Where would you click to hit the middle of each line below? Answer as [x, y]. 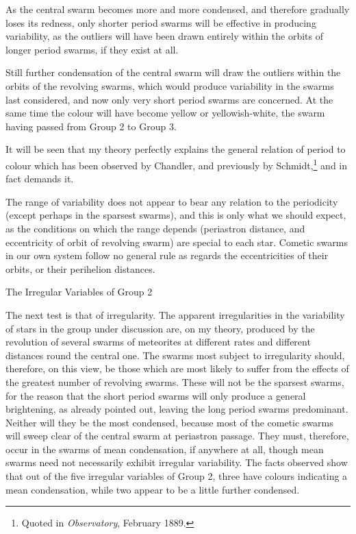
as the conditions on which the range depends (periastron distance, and [155, 228]
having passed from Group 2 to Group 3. [91, 126]
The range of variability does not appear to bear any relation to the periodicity [172, 201]
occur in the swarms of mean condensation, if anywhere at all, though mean [165, 449]
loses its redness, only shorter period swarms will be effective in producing [161, 22]
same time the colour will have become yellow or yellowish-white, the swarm [165, 113]
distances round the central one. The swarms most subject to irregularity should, [175, 355]
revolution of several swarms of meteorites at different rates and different [158, 342]
